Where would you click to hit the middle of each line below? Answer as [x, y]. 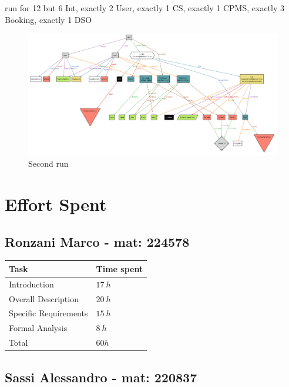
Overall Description [44, 298]
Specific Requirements [48, 313]
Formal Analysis [38, 328]
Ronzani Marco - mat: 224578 [97, 241]
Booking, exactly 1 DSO [48, 19]
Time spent [120, 268]
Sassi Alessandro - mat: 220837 [101, 377]
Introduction [31, 284]
